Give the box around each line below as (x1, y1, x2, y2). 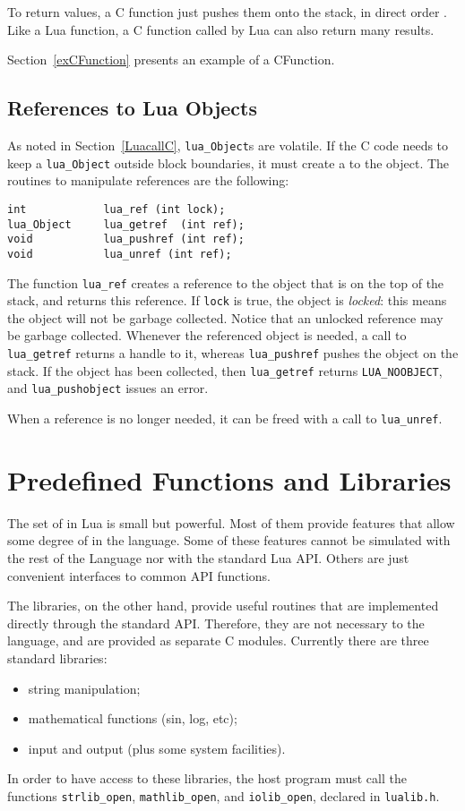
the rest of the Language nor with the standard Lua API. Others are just (7, 548, 409, 567)
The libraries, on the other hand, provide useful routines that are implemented (7, 596, 439, 615)
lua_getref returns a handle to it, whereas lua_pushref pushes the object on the (7, 344, 459, 363)
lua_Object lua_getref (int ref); (7, 218, 245, 231)
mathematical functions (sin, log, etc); (28, 709, 237, 728)
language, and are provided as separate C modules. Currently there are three (7, 631, 429, 650)
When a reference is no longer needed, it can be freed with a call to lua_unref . (7, 408, 443, 427)
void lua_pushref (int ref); (7, 233, 245, 246)
